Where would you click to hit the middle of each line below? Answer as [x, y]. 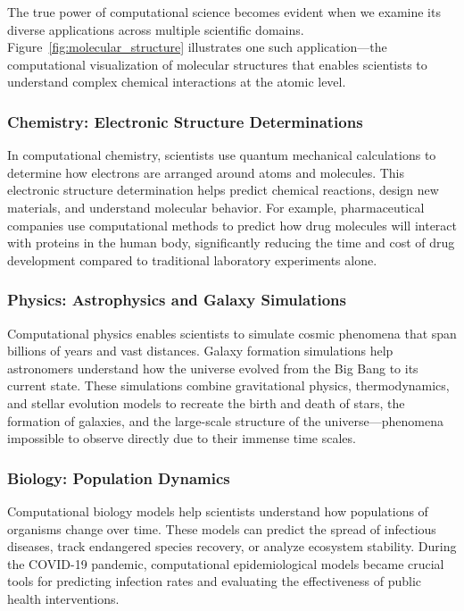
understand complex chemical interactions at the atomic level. [177, 82]
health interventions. [63, 598]
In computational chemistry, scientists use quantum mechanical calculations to [222, 155]
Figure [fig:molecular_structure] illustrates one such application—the [197, 47]
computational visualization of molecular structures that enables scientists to [217, 64]
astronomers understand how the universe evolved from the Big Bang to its [213, 368]
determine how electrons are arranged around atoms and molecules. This [206, 172]
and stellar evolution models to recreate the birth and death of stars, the [206, 402]
